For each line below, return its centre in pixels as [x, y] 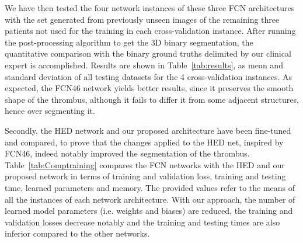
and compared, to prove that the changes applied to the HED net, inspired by [144, 142]
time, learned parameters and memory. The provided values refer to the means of [150, 187]
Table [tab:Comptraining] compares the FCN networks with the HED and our [145, 164]
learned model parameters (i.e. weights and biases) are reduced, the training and [149, 211]
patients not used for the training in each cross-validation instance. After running [150, 31]
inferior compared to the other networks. [77, 233]
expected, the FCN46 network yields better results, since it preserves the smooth [149, 88]
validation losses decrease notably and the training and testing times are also [142, 222]
